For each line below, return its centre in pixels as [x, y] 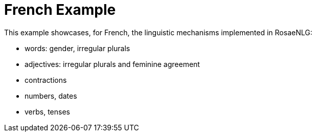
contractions [46, 80]
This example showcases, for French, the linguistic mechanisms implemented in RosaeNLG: [158, 32]
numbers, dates [51, 96]
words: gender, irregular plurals [77, 48]
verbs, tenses [47, 111]
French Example [60, 10]
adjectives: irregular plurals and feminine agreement [112, 64]
